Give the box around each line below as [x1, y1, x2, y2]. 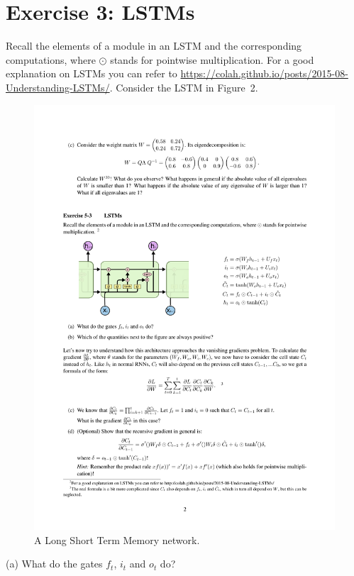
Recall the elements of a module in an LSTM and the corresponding [6, 38, 302, 53]
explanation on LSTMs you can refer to [6, 66, 177, 81]
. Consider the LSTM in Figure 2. [109, 79, 258, 94]
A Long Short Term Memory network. [34, 532, 200, 547]
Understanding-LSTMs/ [6, 79, 110, 94]
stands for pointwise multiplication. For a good [110, 52, 314, 67]
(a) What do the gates [6, 556, 103, 571]
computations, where [6, 52, 96, 67]
